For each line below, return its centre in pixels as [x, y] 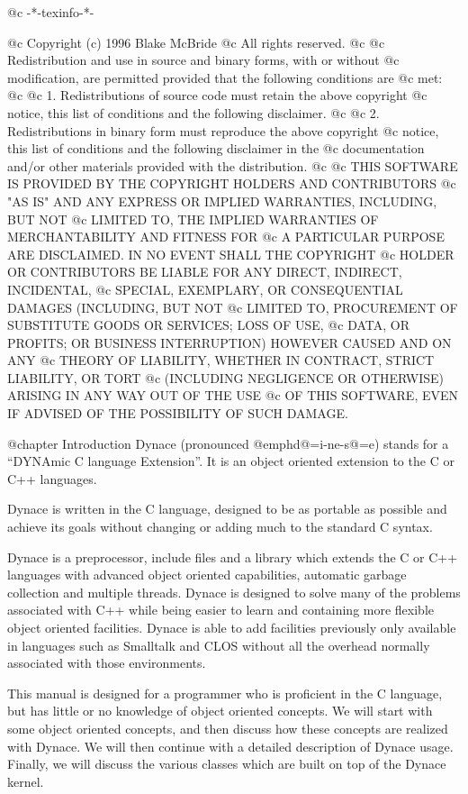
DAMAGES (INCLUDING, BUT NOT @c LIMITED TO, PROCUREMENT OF [233, 307]
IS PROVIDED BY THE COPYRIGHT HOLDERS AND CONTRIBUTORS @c [232, 183]
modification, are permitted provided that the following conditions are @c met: [225, 77]
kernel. [26, 781]
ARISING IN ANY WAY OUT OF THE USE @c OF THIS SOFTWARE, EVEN [233, 395]
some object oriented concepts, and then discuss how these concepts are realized [228, 728]
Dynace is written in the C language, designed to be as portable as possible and [227, 509]
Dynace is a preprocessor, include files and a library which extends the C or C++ [233, 557]
